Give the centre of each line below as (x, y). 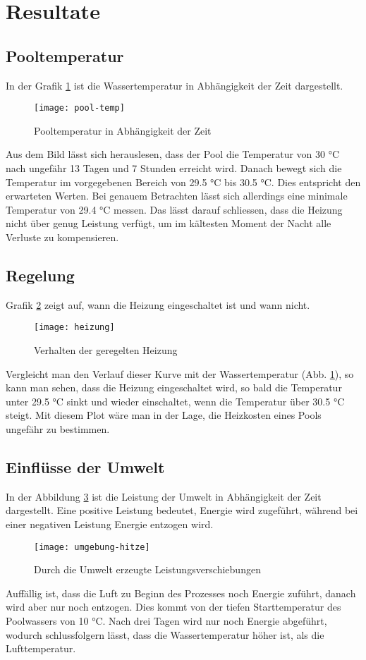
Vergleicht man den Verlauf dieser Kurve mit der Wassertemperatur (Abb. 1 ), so (180, 373)
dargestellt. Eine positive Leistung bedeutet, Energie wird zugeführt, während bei (182, 510)
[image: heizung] (74, 328)
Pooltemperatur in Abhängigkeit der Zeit (123, 130)
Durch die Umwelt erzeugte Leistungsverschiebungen (147, 569)
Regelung (40, 275)
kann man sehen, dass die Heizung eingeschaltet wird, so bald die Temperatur (174, 387)
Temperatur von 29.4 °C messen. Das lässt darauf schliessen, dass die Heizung (174, 209)
